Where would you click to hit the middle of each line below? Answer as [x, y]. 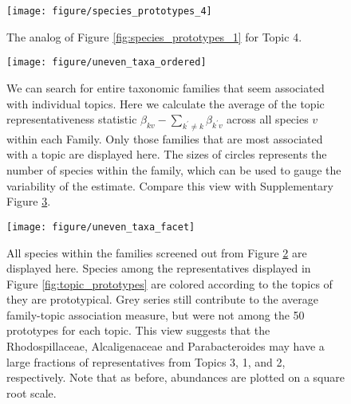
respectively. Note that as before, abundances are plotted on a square [175, 377]
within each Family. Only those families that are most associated [165, 138]
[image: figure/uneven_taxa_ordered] [106, 63]
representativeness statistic [72, 119]
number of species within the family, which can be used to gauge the [174, 170]
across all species [268, 119]
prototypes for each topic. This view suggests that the [138, 330]
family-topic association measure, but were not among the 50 [156, 314]
